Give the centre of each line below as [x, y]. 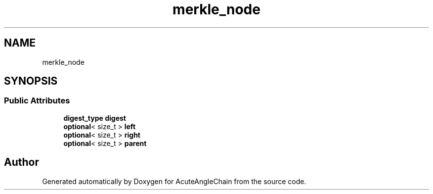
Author [22, 162]
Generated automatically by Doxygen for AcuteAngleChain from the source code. [174, 181]
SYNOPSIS [31, 81]
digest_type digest [95, 118]
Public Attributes [37, 101]
